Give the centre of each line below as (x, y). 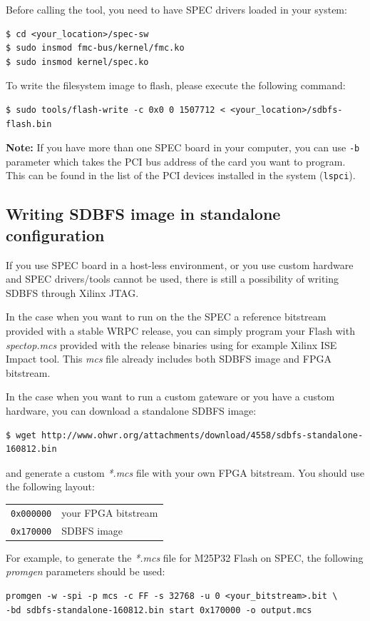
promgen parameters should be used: (86, 571)
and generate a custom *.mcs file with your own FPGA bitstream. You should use (185, 472)
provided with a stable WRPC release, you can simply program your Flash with (180, 331)
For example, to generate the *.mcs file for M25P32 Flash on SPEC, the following (185, 557)
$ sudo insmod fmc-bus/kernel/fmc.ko (95, 48)
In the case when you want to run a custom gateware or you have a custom (170, 397)
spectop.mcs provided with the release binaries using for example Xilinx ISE (171, 344)
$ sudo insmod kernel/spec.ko (77, 62)
